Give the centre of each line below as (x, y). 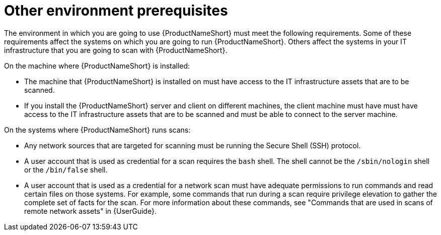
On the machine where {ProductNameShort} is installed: (97, 66)
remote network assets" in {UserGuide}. (90, 211)
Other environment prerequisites (116, 11)
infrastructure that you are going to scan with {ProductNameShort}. (116, 50)
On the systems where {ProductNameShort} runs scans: (97, 130)
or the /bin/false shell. (66, 169)
